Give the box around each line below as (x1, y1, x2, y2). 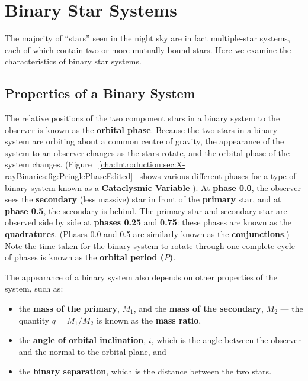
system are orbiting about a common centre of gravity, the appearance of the (5, 135, 284, 147)
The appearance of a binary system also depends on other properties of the (5, 270, 277, 283)
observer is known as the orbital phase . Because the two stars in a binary (5, 123, 278, 135)
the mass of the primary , (18, 302, 120, 315)
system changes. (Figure (5, 158, 92, 170)
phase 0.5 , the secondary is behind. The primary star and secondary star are (5, 204, 287, 217)
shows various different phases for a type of (139, 170, 296, 182)
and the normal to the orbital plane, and (18, 345, 166, 357)
